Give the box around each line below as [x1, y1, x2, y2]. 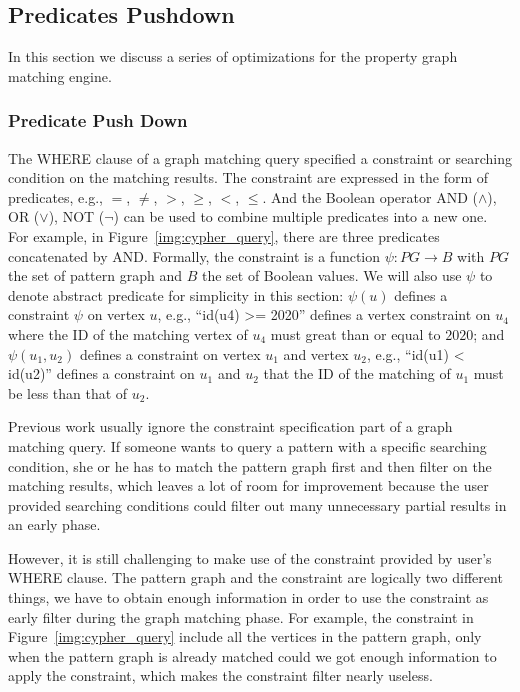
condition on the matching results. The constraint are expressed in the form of [8, 167, 489, 188]
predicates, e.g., [8, 186, 104, 207]
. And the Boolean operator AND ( [262, 186, 478, 207]
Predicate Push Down [8, 108, 188, 133]
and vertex [283, 343, 349, 364]
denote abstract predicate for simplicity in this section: [8, 284, 344, 305]
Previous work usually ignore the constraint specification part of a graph [8, 416, 453, 437]
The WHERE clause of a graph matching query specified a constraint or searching [8, 147, 512, 168]
